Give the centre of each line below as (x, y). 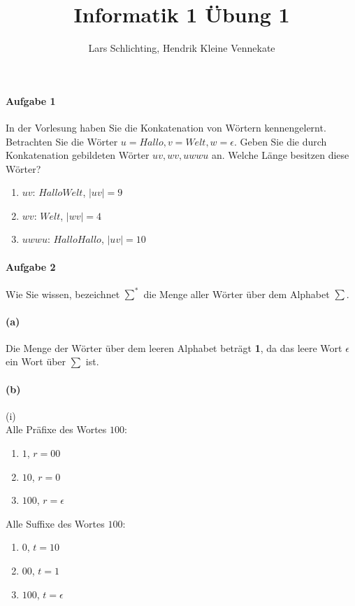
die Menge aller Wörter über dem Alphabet (237, 294)
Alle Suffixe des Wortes (55, 523)
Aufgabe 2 (31, 266)
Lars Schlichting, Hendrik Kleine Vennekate (182, 48)
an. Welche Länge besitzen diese (280, 155)
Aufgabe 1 (31, 100)
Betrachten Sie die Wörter (62, 141)
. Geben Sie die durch (280, 141)
